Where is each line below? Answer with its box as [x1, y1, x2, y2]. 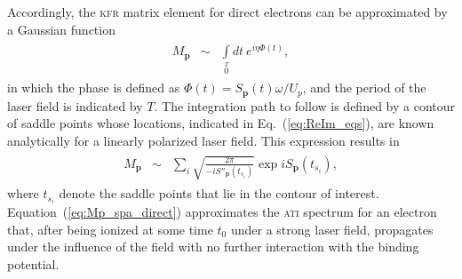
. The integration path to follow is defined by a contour [154, 96, 456, 115]
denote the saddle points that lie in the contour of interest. [59, 184, 379, 203]
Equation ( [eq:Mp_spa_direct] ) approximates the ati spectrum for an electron [7, 203, 437, 221]
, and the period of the [302, 78, 426, 97]
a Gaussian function [7, 20, 115, 38]
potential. [7, 254, 60, 273]
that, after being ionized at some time [7, 219, 213, 238]
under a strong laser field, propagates [230, 219, 434, 238]
